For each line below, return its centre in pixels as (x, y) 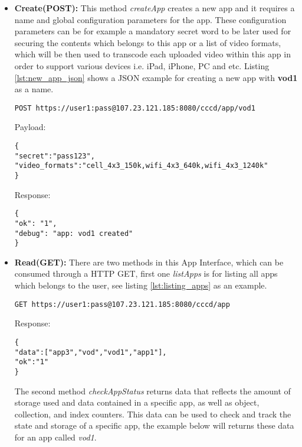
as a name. (34, 89)
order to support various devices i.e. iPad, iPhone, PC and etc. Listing (142, 65)
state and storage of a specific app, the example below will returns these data (154, 425)
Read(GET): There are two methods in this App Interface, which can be (149, 262)
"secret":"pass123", (55, 156)
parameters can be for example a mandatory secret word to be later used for (153, 31)
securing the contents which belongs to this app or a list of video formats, (148, 42)
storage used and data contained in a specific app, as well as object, (137, 402)
